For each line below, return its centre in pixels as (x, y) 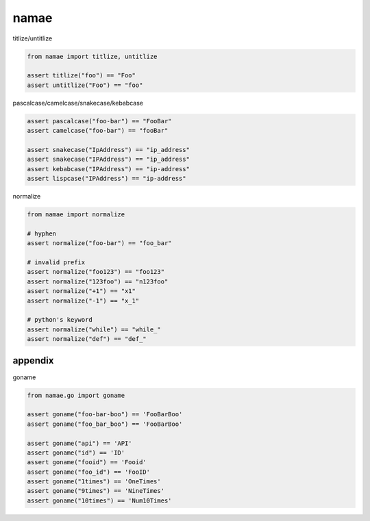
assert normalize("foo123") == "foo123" (96, 272)
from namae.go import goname (76, 395)
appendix (33, 360)
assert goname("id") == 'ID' (76, 453)
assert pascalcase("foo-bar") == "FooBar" (99, 121)
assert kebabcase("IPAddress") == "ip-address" (108, 169)
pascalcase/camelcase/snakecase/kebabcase (78, 103)
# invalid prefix (56, 262)
